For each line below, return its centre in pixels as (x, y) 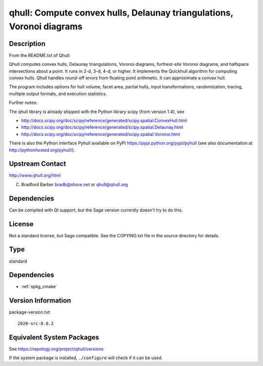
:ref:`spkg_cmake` (39, 287)
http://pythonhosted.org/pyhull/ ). (42, 150)
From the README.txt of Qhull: (40, 55)
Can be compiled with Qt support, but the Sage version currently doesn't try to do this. (96, 210)
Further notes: (23, 103)
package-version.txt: (30, 312)
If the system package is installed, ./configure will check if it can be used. (86, 358)
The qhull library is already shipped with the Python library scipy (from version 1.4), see (97, 112)
